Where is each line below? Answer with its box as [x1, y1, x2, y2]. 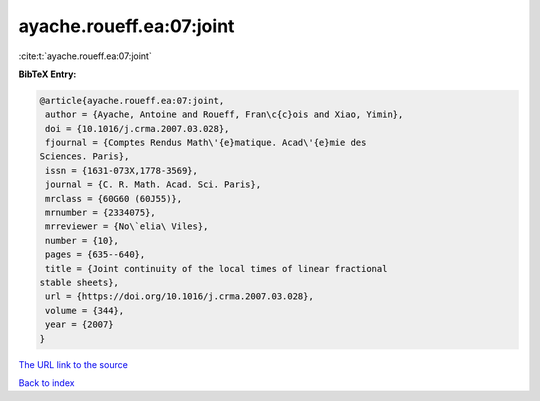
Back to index [18, 376, 75, 389]
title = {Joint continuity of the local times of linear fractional [45, 263, 388, 274]
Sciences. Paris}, [39, 151, 130, 162]
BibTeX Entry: [18, 68, 77, 80]
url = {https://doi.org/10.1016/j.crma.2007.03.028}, [45, 291, 314, 302]
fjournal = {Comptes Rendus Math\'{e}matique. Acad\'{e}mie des [45, 137, 367, 149]
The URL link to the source [18, 358, 129, 370]
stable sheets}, [39, 277, 120, 288]
